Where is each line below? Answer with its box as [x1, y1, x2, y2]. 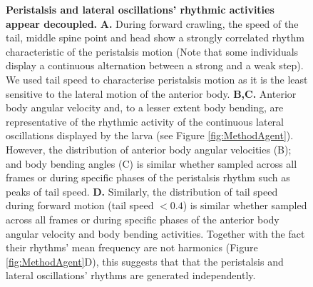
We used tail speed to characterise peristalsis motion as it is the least [6, 71, 308, 86]
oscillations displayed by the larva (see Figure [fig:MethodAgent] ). [6, 128, 294, 143]
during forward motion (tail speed [6, 198, 154, 213]
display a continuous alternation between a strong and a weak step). [6, 58, 304, 73]
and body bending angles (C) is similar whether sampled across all [6, 156, 297, 171]
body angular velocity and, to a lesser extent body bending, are [6, 100, 284, 115]
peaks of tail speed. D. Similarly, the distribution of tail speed [6, 183, 278, 198]
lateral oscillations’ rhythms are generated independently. [6, 268, 256, 283]
